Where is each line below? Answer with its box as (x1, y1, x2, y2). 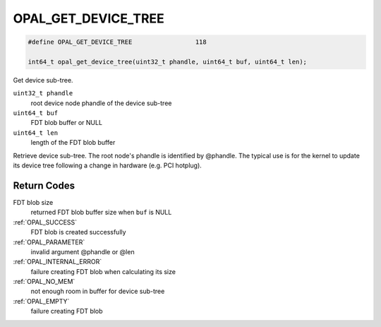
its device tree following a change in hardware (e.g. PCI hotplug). (13, 161, 202, 170)
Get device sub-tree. (13, 76, 73, 84)
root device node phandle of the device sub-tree (30, 99, 172, 107)
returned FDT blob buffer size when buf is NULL (30, 208, 172, 217)
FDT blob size (13, 198, 54, 206)
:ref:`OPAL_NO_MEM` (13, 278, 75, 286)
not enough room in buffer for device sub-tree (30, 287, 165, 296)
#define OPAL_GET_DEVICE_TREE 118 (28, 38, 207, 46)
